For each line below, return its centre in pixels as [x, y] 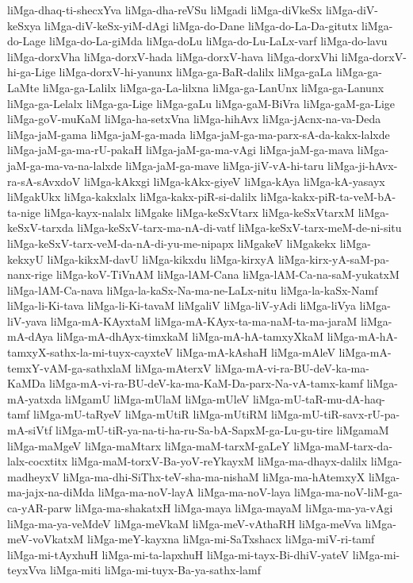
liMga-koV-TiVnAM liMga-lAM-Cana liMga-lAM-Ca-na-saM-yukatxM [228, 274]
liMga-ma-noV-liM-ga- [348, 492]
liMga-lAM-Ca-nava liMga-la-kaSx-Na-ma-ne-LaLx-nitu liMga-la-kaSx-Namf [193, 290]
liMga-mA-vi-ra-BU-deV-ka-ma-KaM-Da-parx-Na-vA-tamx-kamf [206, 383]
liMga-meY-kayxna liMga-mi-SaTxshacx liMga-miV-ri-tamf [231, 539]
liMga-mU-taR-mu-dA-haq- [319, 398]
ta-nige [24, 212]
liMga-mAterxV [173, 367]
